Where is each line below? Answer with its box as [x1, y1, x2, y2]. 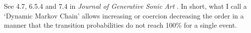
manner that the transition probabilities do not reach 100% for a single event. [4, 20, 237, 30]
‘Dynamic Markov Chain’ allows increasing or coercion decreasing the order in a [4, 10, 244, 20]
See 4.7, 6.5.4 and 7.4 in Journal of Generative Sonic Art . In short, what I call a [4, 1, 247, 11]
